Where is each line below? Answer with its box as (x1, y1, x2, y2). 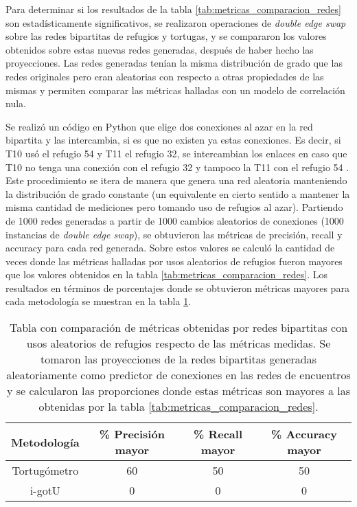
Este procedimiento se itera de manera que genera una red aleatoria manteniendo (5, 173, 347, 188)
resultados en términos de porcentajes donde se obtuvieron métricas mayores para (5, 280, 349, 295)
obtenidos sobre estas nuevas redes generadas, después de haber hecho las (5, 42, 314, 56)
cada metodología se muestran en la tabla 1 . (5, 294, 192, 308)
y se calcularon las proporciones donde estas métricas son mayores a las (6, 383, 351, 399)
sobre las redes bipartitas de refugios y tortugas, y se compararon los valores (5, 29, 327, 43)
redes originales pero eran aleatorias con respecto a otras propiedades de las (5, 69, 324, 83)
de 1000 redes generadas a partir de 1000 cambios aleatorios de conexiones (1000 (5, 213, 344, 227)
